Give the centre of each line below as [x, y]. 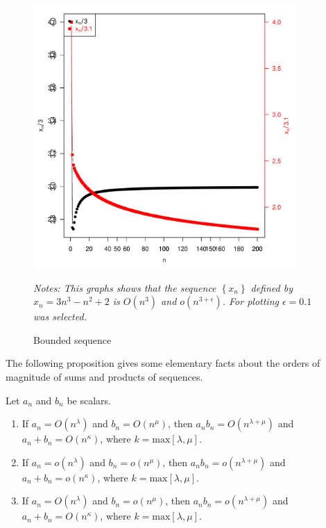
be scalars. [89, 400]
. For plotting [250, 301]
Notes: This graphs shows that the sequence [125, 287]
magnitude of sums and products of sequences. [104, 376]
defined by [272, 287]
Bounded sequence [72, 339]
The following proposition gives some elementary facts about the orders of [163, 363]
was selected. [60, 316]
